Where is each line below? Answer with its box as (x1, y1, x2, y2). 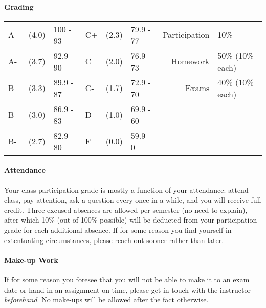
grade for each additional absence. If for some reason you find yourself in (4, 224, 232, 235)
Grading (4, 1, 34, 12)
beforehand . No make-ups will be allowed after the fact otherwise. (4, 294, 209, 305)
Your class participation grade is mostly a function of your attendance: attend (4, 184, 249, 195)
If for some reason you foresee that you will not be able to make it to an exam (4, 274, 250, 284)
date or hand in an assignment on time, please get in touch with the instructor (4, 284, 251, 295)
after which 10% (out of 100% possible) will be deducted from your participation (4, 214, 257, 225)
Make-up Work (4, 254, 58, 265)
